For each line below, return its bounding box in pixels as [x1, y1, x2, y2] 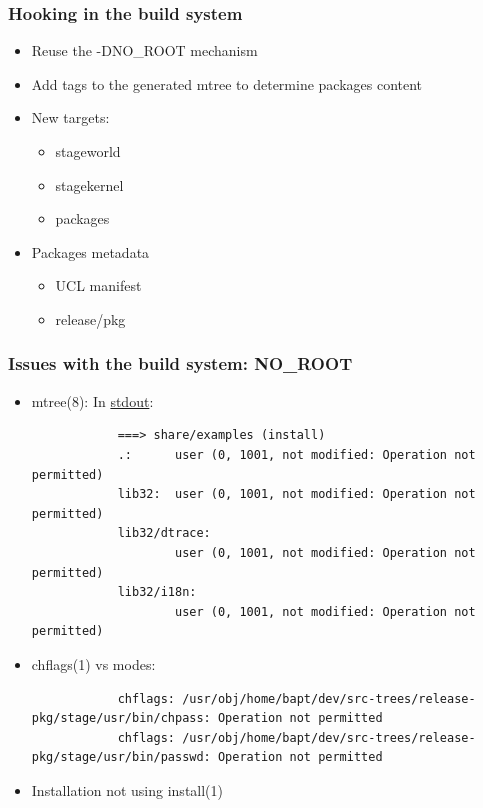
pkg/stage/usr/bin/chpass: [31, 711, 211, 726]
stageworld [55, 141, 121, 161]
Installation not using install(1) [31, 779, 224, 800]
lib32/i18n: [117, 585, 197, 600]
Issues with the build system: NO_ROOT [8, 351, 353, 376]
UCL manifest [55, 275, 142, 296]
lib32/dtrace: [117, 526, 211, 541]
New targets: [31, 107, 110, 128]
